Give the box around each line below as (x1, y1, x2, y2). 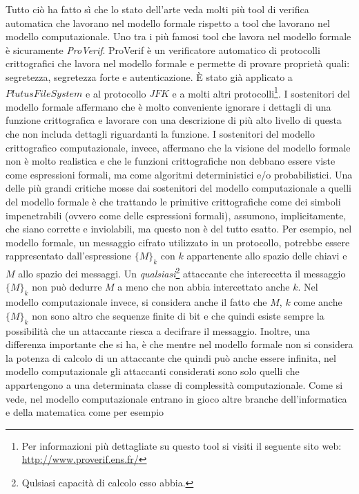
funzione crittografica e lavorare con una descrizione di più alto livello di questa (6, 113, 342, 127)
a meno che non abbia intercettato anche (117, 280, 290, 294)
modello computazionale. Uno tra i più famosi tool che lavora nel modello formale (6, 29, 351, 44)
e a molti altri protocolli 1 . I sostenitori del (172, 84, 350, 100)
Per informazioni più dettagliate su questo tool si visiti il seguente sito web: (21, 438, 342, 452)
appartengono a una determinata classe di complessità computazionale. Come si (6, 377, 343, 392)
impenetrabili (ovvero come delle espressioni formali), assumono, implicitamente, (6, 208, 347, 222)
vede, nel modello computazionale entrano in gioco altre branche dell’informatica (6, 391, 347, 405)
